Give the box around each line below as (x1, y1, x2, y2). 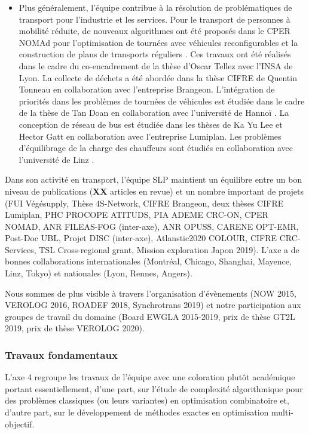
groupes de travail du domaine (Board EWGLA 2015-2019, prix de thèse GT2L (5, 310, 295, 322)
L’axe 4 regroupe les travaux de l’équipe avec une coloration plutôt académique (5, 371, 295, 383)
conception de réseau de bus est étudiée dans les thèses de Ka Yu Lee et (19, 118, 283, 130)
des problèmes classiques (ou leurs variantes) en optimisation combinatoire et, (5, 394, 289, 407)
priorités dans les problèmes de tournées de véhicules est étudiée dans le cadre (19, 94, 305, 107)
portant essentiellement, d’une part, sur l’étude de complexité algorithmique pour (5, 382, 303, 395)
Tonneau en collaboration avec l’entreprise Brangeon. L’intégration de (19, 83, 275, 96)
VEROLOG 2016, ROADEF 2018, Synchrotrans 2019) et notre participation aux (5, 298, 301, 311)
